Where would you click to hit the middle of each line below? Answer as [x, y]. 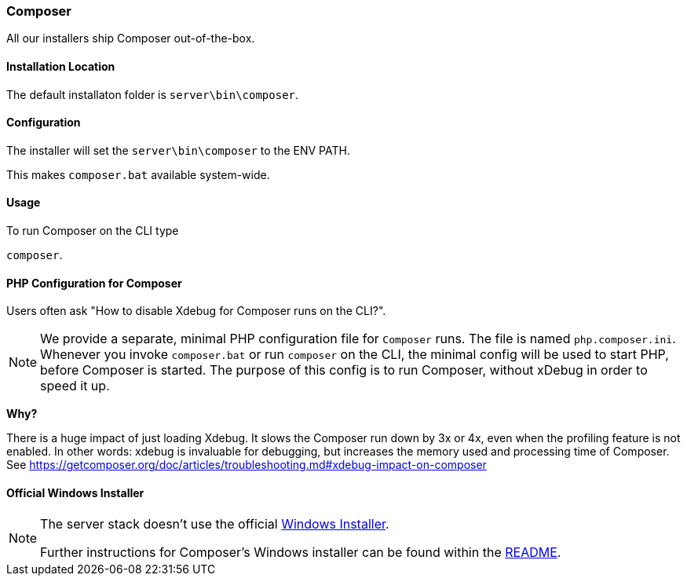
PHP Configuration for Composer [94, 283]
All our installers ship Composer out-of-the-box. [131, 38]
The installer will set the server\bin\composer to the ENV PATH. [178, 150]
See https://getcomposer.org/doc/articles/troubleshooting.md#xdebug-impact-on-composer [247, 465]
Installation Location [61, 66]
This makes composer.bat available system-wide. [138, 174]
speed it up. [75, 386]
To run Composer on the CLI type [93, 231]
